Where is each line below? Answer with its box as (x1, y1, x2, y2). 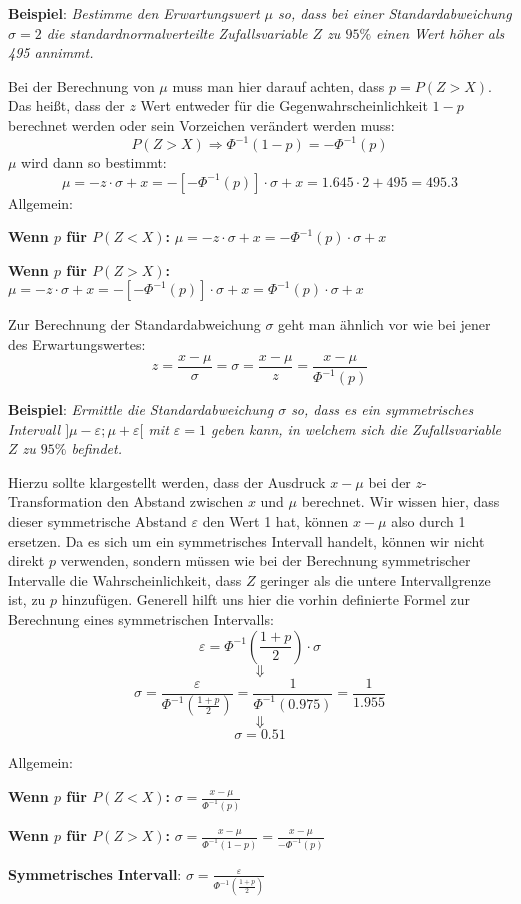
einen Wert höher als (376, 22, 505, 43)
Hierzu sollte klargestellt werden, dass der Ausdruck (8, 471, 326, 492)
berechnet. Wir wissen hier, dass (301, 491, 500, 512)
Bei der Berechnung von (8, 75, 155, 96)
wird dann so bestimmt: (21, 152, 167, 173)
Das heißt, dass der (8, 95, 125, 116)
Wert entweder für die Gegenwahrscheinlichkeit (140, 95, 428, 116)
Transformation (8, 491, 103, 512)
